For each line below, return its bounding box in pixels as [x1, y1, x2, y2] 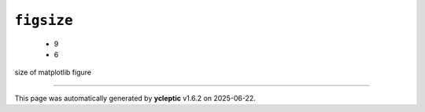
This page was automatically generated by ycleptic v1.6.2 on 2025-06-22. [14, 93, 256, 103]
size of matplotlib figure [14, 67, 92, 78]
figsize [14, 12, 74, 29]
